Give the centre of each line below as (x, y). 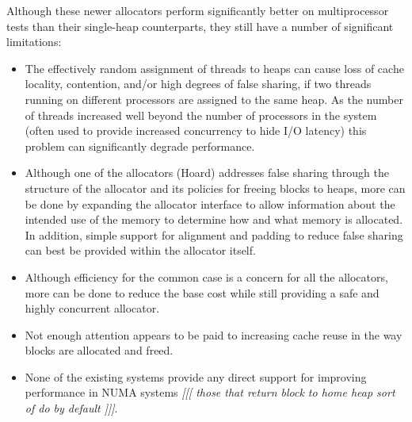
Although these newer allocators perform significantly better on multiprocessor (198, 10)
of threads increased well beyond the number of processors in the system (201, 115)
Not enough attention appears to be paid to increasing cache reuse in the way (214, 334)
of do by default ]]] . (71, 408)
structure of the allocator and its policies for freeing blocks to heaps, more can (215, 188)
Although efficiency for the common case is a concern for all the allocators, (206, 276)
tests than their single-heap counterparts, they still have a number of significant (200, 26)
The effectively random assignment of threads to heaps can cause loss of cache (214, 68)
